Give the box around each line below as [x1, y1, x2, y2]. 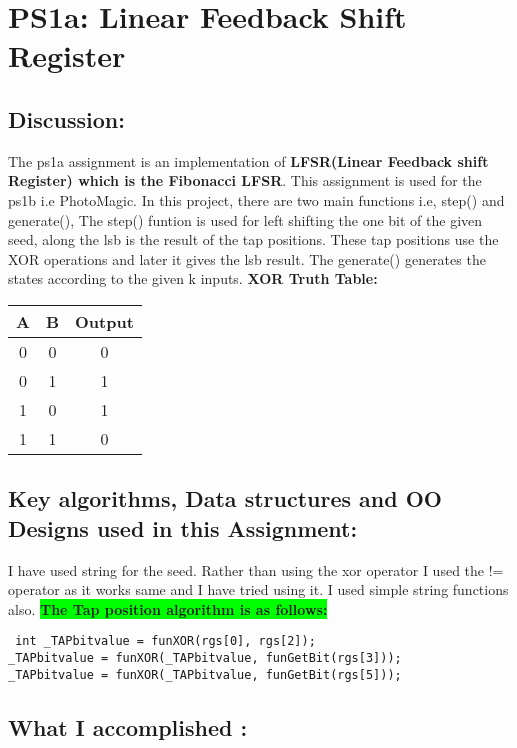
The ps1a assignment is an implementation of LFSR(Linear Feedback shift [8, 150, 489, 171]
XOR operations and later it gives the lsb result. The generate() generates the [8, 248, 486, 269]
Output [75, 309, 134, 333]
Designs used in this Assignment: [8, 512, 358, 543]
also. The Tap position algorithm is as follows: [8, 598, 328, 619]
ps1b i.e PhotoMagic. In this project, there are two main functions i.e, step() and [8, 189, 505, 210]
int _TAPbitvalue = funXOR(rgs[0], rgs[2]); [15, 634, 316, 649]
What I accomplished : [8, 711, 248, 742]
